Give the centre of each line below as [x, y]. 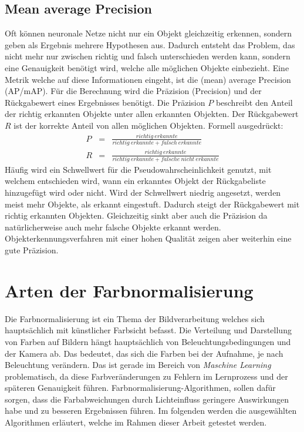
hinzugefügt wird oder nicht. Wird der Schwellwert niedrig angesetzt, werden [143, 192]
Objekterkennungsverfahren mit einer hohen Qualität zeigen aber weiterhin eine [148, 238]
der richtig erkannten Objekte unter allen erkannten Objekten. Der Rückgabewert [152, 114]
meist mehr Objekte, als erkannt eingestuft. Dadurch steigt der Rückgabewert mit [152, 204]
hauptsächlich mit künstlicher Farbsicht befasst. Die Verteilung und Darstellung [148, 330]
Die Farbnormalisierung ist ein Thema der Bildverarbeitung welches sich [135, 318]
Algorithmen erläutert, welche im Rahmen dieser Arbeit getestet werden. [136, 422]
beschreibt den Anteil [254, 102]
